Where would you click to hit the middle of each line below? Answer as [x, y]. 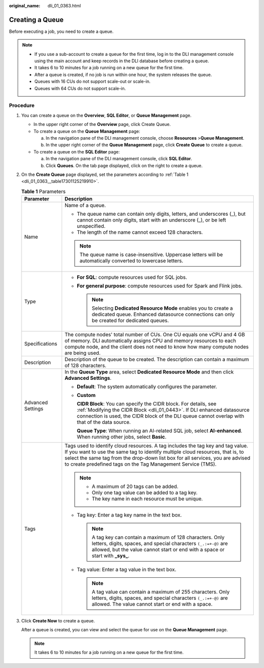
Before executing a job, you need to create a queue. [61, 31]
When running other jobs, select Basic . [121, 437]
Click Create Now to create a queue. [58, 621]
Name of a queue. [85, 205]
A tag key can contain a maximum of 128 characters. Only [158, 538]
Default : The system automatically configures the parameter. [147, 387]
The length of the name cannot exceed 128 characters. [140, 232]
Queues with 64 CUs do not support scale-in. [80, 88]
